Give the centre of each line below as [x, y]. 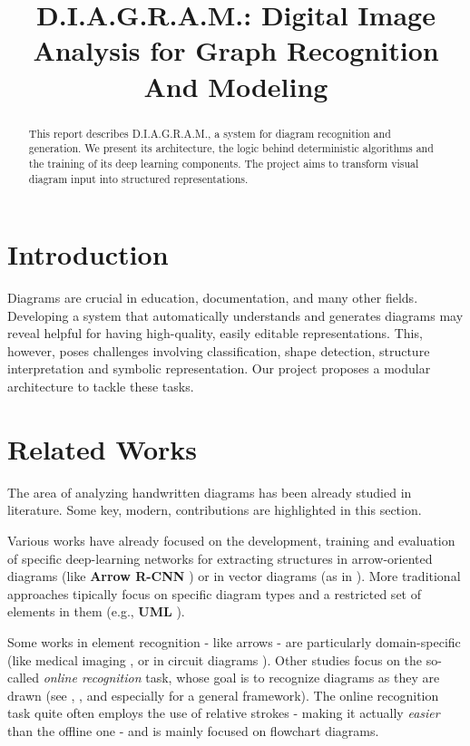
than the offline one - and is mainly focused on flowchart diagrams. [193, 730]
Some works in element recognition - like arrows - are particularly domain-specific [234, 641]
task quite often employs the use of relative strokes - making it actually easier [224, 713]
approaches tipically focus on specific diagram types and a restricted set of [214, 593]
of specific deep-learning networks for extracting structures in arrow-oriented [220, 558]
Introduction [88, 254]
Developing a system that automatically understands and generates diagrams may [235, 315]
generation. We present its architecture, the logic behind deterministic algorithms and [231, 148]
